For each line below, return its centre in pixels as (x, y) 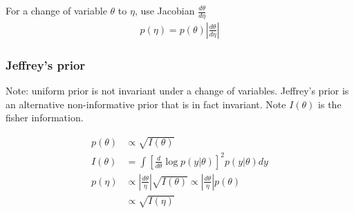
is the (330, 104)
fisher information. (45, 118)
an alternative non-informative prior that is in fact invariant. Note (146, 104)
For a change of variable (56, 10)
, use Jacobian (165, 10)
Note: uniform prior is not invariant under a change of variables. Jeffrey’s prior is (177, 91)
